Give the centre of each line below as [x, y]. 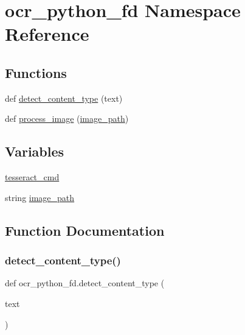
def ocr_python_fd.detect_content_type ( [85, 283]
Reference [47, 34]
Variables [35, 151]
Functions [36, 72]
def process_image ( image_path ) [67, 118]
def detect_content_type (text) [64, 98]
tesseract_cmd [32, 177]
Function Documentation [85, 230]
